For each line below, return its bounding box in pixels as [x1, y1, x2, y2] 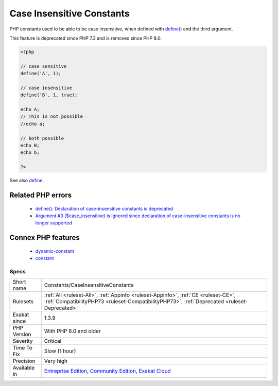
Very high [44, 358, 68, 365]
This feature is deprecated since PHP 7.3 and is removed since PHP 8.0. [9, 35, 162, 41]
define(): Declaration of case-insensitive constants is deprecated [35, 205, 173, 212]
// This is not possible [20, 114, 83, 119]
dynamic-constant [35, 248, 75, 254]
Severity [12, 338, 33, 345]
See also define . [9, 178, 44, 184]
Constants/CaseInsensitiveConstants [44, 282, 134, 289]
